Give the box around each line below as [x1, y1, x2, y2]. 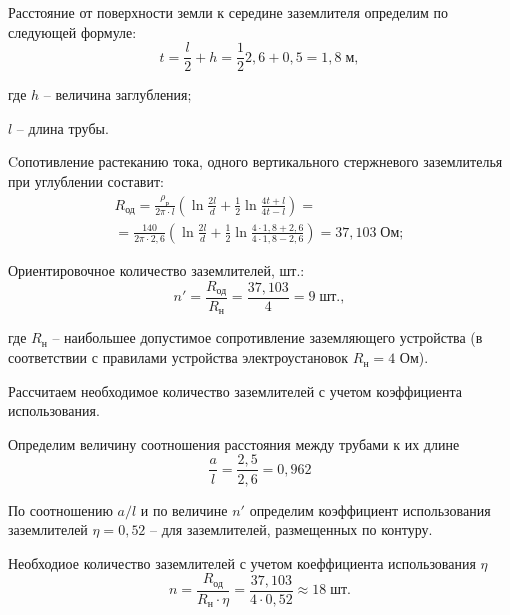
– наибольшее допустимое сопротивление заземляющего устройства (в [52, 327, 483, 348]
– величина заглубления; [43, 84, 192, 105]
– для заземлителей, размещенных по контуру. [150, 519, 433, 540]
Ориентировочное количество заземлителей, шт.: [8, 259, 305, 280]
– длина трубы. [16, 117, 109, 138]
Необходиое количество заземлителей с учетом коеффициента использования [8, 552, 476, 573]
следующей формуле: [8, 21, 137, 42]
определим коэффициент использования [249, 499, 491, 520]
